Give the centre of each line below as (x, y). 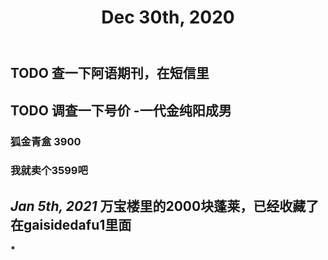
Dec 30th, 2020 (168, 17)
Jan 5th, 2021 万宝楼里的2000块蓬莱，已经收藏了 (165, 206)
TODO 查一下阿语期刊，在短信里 (110, 73)
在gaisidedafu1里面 (71, 224)
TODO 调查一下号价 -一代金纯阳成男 (121, 110)
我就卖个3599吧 (49, 171)
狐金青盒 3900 (46, 141)
